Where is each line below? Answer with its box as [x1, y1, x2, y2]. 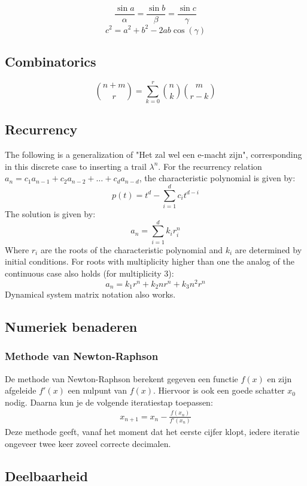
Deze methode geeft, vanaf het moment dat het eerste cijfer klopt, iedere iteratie [5, 425, 300, 438]
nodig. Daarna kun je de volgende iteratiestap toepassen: [5, 395, 213, 408]
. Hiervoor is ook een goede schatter [153, 384, 285, 397]
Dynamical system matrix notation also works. [5, 288, 176, 301]
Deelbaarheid [5, 466, 88, 485]
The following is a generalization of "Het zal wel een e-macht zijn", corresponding [5, 148, 302, 161]
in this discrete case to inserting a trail [5, 160, 147, 172]
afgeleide [5, 384, 37, 397]
